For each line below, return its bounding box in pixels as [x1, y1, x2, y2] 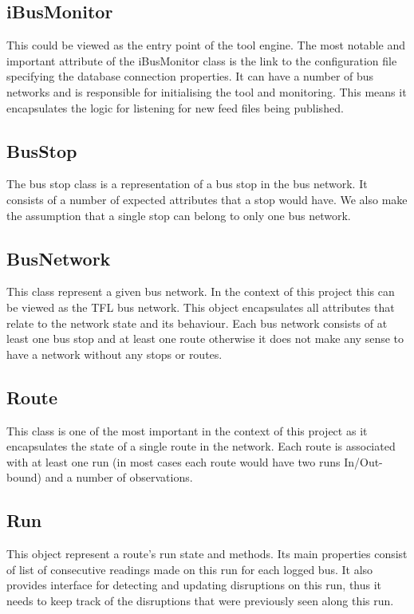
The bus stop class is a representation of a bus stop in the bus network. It [6, 175, 368, 192]
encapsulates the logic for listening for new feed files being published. [6, 99, 344, 116]
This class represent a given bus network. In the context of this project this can [6, 283, 395, 300]
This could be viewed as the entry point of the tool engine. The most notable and [6, 37, 405, 53]
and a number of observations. [45, 469, 193, 486]
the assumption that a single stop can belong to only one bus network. [6, 207, 351, 223]
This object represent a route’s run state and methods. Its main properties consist [6, 545, 408, 562]
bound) [6, 469, 41, 486]
